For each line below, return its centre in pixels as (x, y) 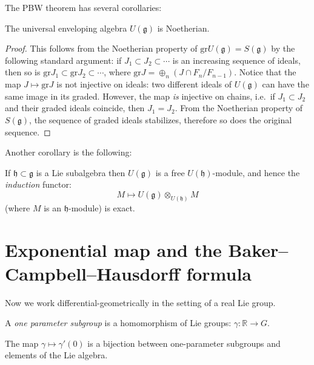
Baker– (258, 249)
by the (283, 48)
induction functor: (38, 184)
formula (219, 273)
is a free (170, 172)
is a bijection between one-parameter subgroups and (184, 343)
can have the (286, 84)
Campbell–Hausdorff (92, 273)
